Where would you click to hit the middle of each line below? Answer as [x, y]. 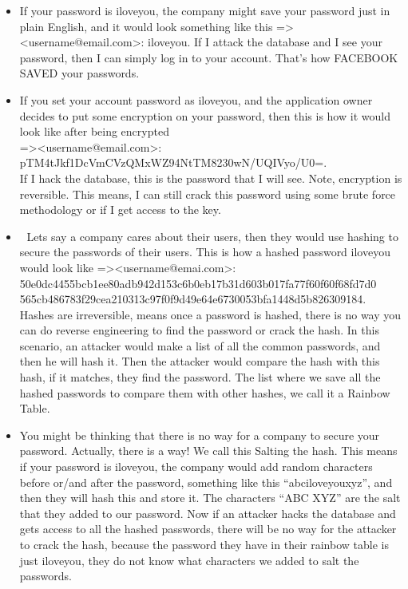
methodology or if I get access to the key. [120, 210]
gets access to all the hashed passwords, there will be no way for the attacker [208, 529]
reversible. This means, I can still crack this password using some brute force [208, 194]
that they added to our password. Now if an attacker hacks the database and [208, 513]
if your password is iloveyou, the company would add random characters [196, 466]
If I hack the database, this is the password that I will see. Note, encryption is [211, 178]
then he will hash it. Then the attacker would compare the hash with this [200, 361]
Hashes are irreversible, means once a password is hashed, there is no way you [210, 314]
